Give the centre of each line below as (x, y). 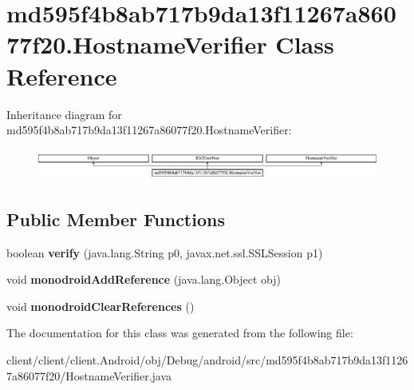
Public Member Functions (116, 219)
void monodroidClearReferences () (101, 306)
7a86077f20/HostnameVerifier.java (89, 375)
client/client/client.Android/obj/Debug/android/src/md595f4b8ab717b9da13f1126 (207, 360)
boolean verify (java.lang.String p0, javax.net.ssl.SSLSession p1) (165, 252)
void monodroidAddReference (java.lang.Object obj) (144, 279)
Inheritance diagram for (64, 114)
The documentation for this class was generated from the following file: (180, 333)
